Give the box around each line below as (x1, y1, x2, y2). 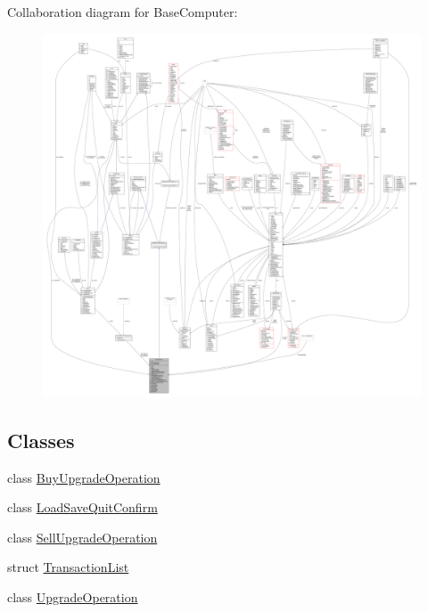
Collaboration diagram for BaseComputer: (7, 3, 238, 20)
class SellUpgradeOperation (7, 527, 158, 546)
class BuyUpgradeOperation (7, 468, 160, 486)
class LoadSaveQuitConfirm (7, 498, 158, 517)
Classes (7, 426, 75, 453)
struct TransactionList (7, 558, 129, 576)
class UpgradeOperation (7, 588, 138, 607)
